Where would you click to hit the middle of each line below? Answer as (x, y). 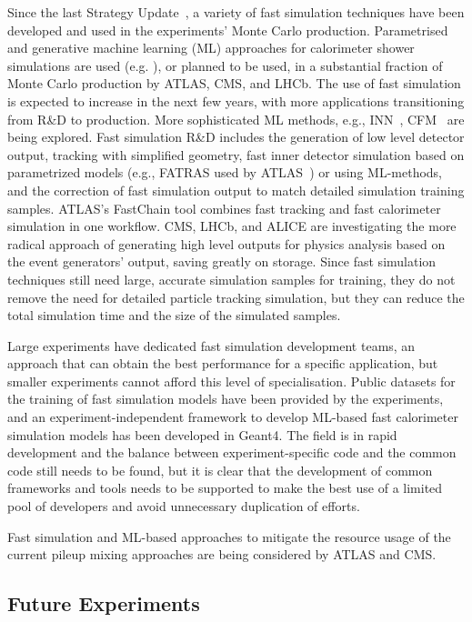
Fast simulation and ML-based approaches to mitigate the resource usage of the (229, 536)
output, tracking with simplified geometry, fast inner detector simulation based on (236, 154)
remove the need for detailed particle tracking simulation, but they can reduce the (236, 297)
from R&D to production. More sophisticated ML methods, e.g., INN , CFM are (236, 119)
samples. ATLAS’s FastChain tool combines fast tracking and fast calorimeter (224, 208)
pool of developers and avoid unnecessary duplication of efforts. (184, 506)
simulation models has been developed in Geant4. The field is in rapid (202, 434)
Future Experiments (104, 603)
